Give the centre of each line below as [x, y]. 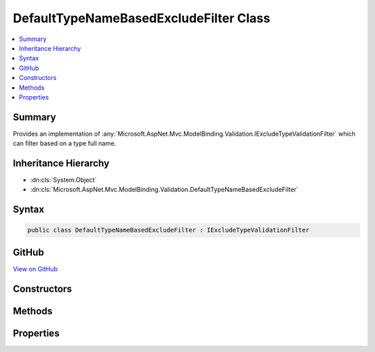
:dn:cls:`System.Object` [64, 180]
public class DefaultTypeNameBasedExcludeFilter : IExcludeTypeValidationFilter [168, 230]
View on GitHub [35, 269]
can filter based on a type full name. [65, 143]
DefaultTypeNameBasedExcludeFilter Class [142, 18]
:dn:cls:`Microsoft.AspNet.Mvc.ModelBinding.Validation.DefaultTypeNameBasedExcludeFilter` [164, 190]
